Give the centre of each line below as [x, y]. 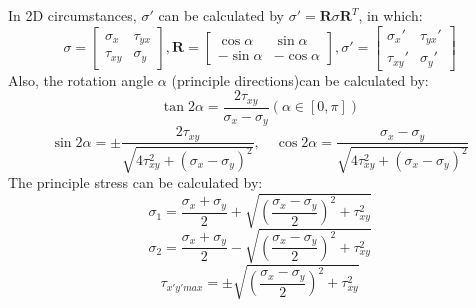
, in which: [390, 15]
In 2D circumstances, [72, 15]
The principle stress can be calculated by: [135, 181]
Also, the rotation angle [81, 79]
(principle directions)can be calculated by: [300, 79]
